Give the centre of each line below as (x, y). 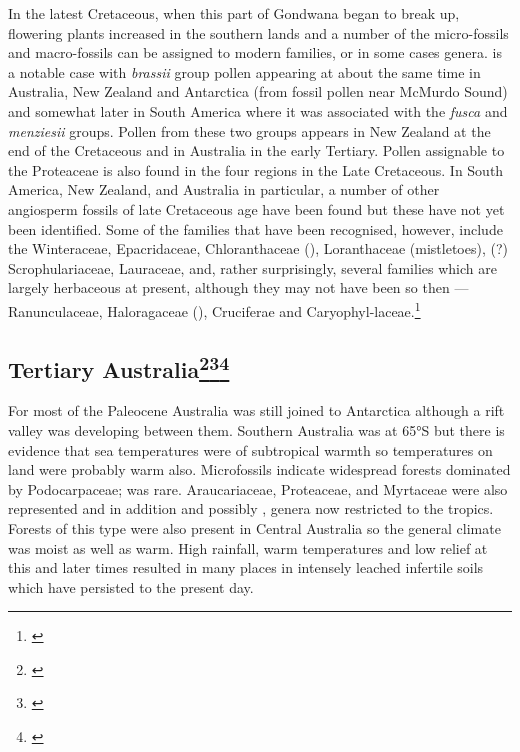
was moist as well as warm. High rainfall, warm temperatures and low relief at (248, 547)
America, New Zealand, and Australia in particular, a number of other (224, 189)
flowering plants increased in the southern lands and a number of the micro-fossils (258, 32)
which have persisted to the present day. (131, 586)
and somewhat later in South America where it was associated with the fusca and (258, 110)
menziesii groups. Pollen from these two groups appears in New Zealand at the (249, 130)
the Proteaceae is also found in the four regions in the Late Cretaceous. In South (256, 169)
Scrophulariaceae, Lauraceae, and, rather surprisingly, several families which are (252, 267)
